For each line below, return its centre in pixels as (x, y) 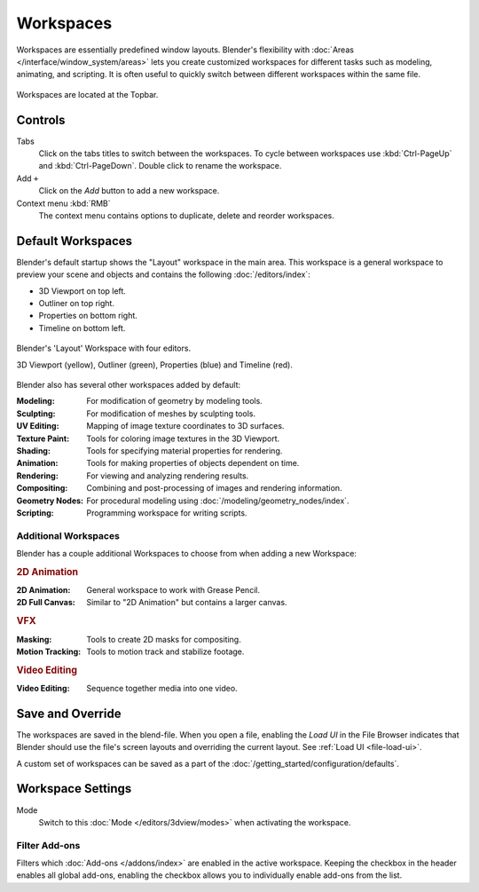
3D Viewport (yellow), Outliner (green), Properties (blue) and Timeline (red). (154, 365)
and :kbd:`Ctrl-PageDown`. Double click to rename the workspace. (160, 166)
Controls (41, 120)
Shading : (33, 450)
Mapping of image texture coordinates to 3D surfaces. (185, 426)
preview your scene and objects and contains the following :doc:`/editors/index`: (163, 274)
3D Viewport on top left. (82, 291)
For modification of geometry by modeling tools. (175, 401)
